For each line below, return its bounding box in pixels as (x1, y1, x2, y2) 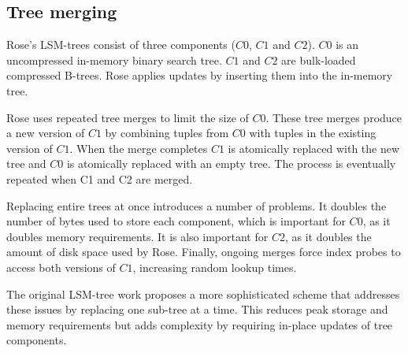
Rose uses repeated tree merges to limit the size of (6, 109, 249, 125)
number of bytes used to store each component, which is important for (6, 213, 346, 229)
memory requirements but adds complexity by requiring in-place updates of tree (6, 316, 393, 333)
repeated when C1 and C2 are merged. (6, 170, 193, 187)
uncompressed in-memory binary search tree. (6, 51, 222, 68)
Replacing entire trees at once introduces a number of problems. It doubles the (6, 197, 387, 214)
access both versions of (6, 258, 116, 275)
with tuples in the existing (249, 124, 376, 141)
